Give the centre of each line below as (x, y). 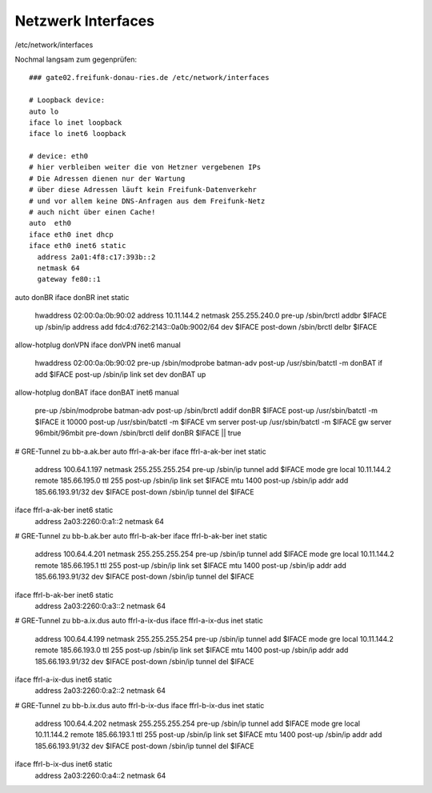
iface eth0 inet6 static (78, 246)
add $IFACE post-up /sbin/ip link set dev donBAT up (120, 374)
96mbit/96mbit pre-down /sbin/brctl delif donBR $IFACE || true (138, 433)
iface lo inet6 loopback (78, 134)
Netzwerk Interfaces (85, 21)
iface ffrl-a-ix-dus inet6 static (63, 679)
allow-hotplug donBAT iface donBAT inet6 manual (97, 393)
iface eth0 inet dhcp (71, 234)
